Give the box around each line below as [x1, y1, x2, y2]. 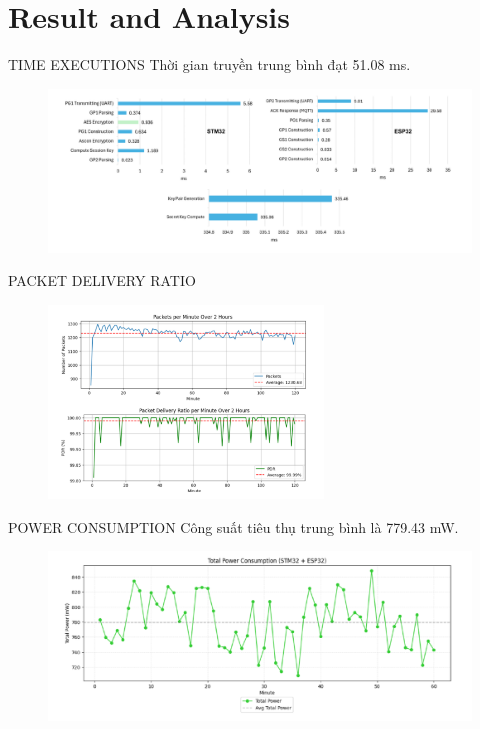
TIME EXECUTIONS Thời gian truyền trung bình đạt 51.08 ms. [8, 54, 411, 75]
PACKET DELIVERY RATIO [8, 270, 196, 291]
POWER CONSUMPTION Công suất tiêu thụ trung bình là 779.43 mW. [8, 516, 459, 537]
